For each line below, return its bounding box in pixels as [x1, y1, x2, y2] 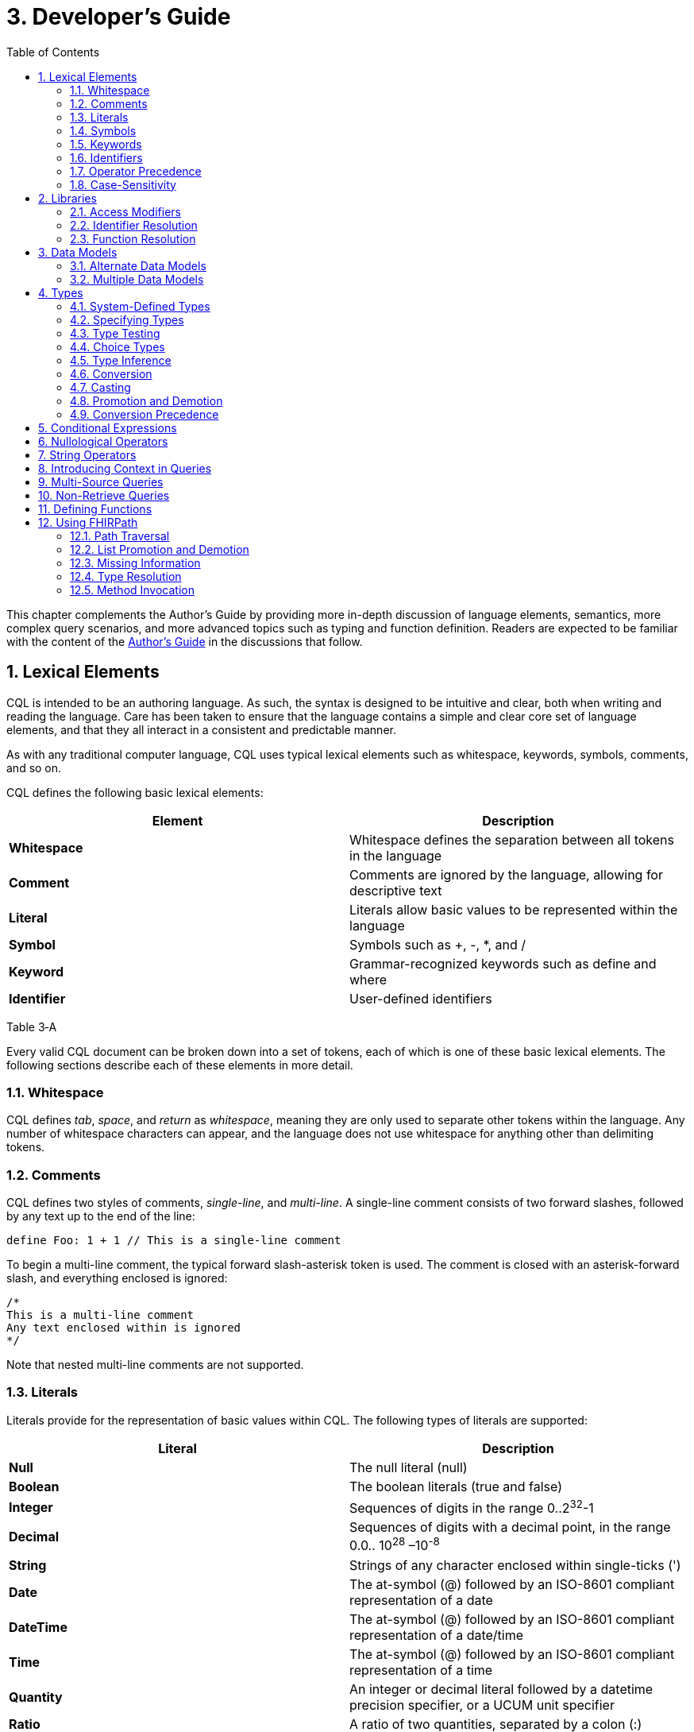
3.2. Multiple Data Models [70, 272, 204, 286]
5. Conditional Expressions [38, 420, 177, 435]
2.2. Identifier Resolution [70, 218, 198, 232]
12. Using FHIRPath [38, 515, 138, 529]
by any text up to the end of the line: [6, 1209, 195, 1224]
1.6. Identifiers [70, 150, 143, 164]
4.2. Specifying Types [70, 312, 184, 327]
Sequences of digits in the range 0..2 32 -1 [349, 1497, 594, 1517]
